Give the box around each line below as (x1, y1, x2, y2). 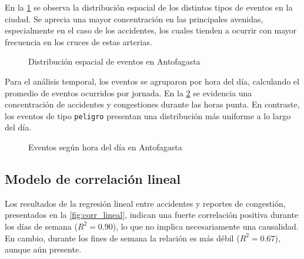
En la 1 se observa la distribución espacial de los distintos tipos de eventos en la (5, 1, 293, 13)
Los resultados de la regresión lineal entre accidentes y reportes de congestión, (5, 197, 286, 209)
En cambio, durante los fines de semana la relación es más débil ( (5, 231, 240, 244)
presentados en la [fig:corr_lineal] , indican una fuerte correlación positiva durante (5, 208, 299, 221)
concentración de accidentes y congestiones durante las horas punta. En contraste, (5, 98, 300, 110)
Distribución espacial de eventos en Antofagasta (28, 55, 201, 68)
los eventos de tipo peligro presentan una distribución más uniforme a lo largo (5, 109, 291, 122)
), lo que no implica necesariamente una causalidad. (112, 220, 299, 232)
